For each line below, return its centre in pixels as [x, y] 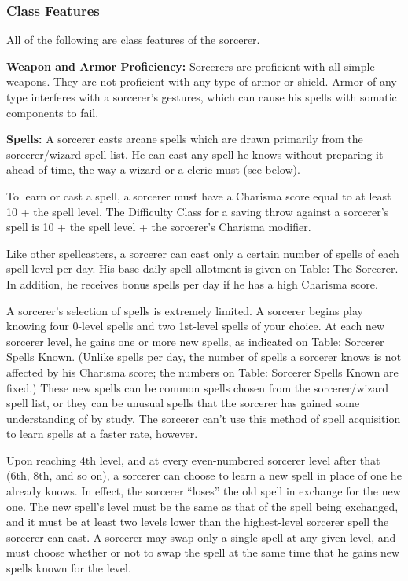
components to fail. [53, 112]
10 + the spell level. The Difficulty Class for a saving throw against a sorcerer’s [198, 211]
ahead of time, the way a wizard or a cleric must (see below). [153, 169]
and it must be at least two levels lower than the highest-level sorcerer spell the [198, 522]
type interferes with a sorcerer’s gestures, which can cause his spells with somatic [202, 97]
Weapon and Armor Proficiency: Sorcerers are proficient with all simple [191, 66]
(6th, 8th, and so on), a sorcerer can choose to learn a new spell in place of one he [204, 475]
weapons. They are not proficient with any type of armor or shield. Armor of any [202, 81]
